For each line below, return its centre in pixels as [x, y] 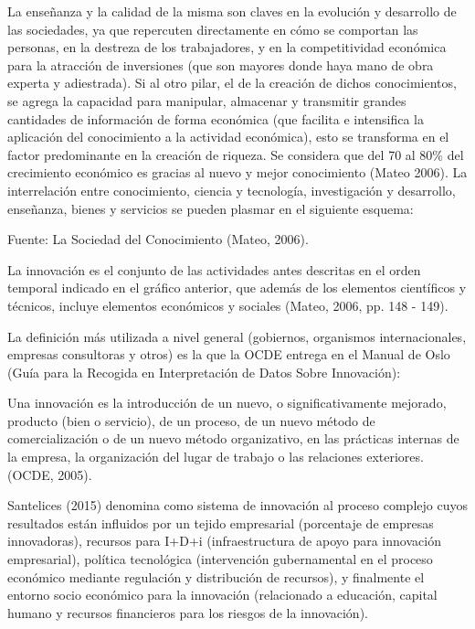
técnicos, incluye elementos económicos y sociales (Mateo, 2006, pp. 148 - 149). [228, 305]
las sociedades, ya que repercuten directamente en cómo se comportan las [213, 29]
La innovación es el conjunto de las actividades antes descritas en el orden [214, 269]
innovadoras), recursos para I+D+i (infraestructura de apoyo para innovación [224, 541]
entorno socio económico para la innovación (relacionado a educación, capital [222, 595]
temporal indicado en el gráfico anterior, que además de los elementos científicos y [237, 288]
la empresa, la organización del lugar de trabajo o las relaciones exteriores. [216, 457]
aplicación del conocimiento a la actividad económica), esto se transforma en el [228, 137]
